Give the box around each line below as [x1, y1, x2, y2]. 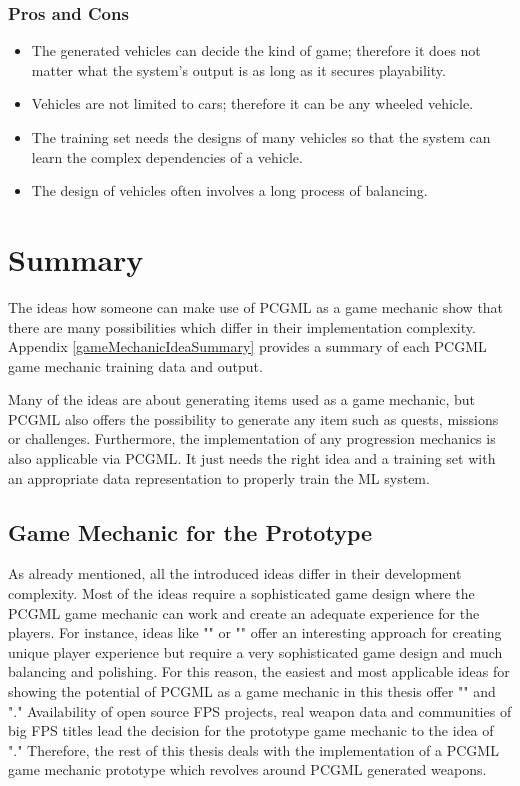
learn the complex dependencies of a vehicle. [31, 146, 303, 167]
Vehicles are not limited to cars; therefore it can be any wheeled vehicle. [31, 93, 474, 114]
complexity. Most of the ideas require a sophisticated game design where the [8, 583, 475, 604]
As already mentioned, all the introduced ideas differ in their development [8, 563, 462, 584]
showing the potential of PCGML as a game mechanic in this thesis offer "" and [8, 681, 496, 702]
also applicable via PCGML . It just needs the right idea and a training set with [8, 448, 496, 469]
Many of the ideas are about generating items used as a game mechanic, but [8, 389, 476, 410]
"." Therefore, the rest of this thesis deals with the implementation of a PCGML [8, 739, 499, 760]
